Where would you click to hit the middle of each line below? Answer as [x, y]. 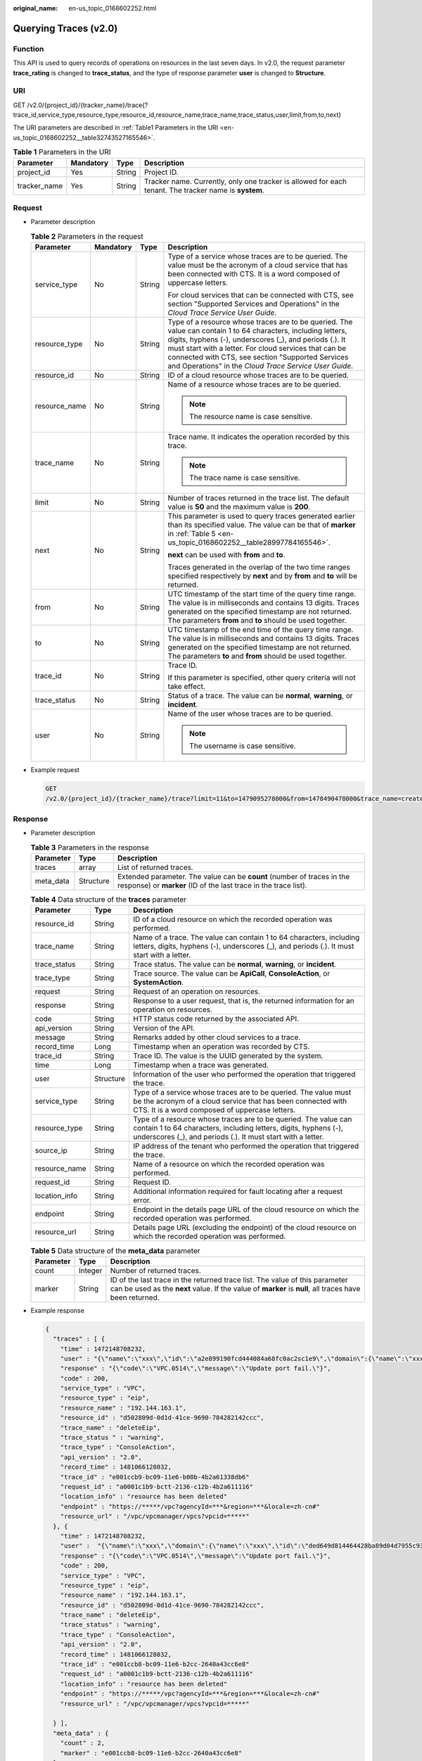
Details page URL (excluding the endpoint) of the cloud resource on [245, 1228]
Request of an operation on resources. [197, 992]
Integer [90, 1270]
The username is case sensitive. [242, 746]
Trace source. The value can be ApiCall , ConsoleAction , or [232, 973]
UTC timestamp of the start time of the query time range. [262, 594]
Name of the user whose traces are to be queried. [250, 714]
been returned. [135, 1298]
